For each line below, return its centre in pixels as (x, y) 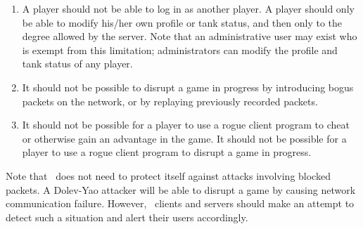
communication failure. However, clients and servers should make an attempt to (180, 203)
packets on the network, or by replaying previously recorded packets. (170, 101)
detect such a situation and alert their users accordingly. (127, 217)
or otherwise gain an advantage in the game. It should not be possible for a (184, 138)
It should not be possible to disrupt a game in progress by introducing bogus (188, 87)
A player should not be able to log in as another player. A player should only (188, 8)
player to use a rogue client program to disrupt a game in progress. (167, 152)
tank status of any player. (77, 64)
